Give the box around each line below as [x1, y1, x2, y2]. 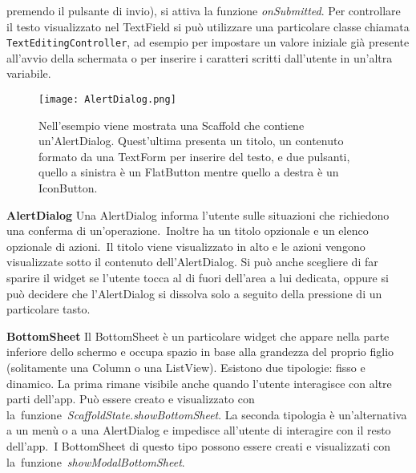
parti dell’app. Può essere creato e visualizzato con [6, 390, 255, 407]
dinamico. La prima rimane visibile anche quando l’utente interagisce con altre [6, 374, 392, 391]
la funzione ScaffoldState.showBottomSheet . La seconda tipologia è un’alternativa [6, 406, 407, 422]
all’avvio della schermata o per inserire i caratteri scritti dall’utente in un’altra [6, 49, 393, 66]
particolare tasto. [6, 301, 91, 317]
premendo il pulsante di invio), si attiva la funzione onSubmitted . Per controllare [6, 2, 401, 18]
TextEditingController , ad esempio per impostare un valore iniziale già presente [6, 34, 410, 51]
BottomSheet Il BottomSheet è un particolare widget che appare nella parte [6, 327, 390, 344]
